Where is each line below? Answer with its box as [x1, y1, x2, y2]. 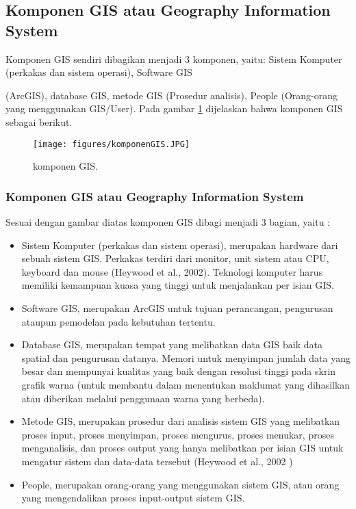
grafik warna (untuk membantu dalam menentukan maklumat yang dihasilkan [21, 377, 351, 391]
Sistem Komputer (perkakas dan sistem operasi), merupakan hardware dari [21, 237, 338, 252]
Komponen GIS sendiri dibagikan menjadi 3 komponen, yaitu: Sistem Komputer [5, 51, 342, 66]
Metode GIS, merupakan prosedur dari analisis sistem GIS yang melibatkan [21, 414, 340, 428]
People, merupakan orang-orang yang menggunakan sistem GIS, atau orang [21, 477, 340, 491]
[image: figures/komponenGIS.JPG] [33, 139, 190, 149]
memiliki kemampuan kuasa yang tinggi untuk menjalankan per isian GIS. [21, 278, 334, 292]
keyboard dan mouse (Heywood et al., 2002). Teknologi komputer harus [21, 264, 323, 278]
